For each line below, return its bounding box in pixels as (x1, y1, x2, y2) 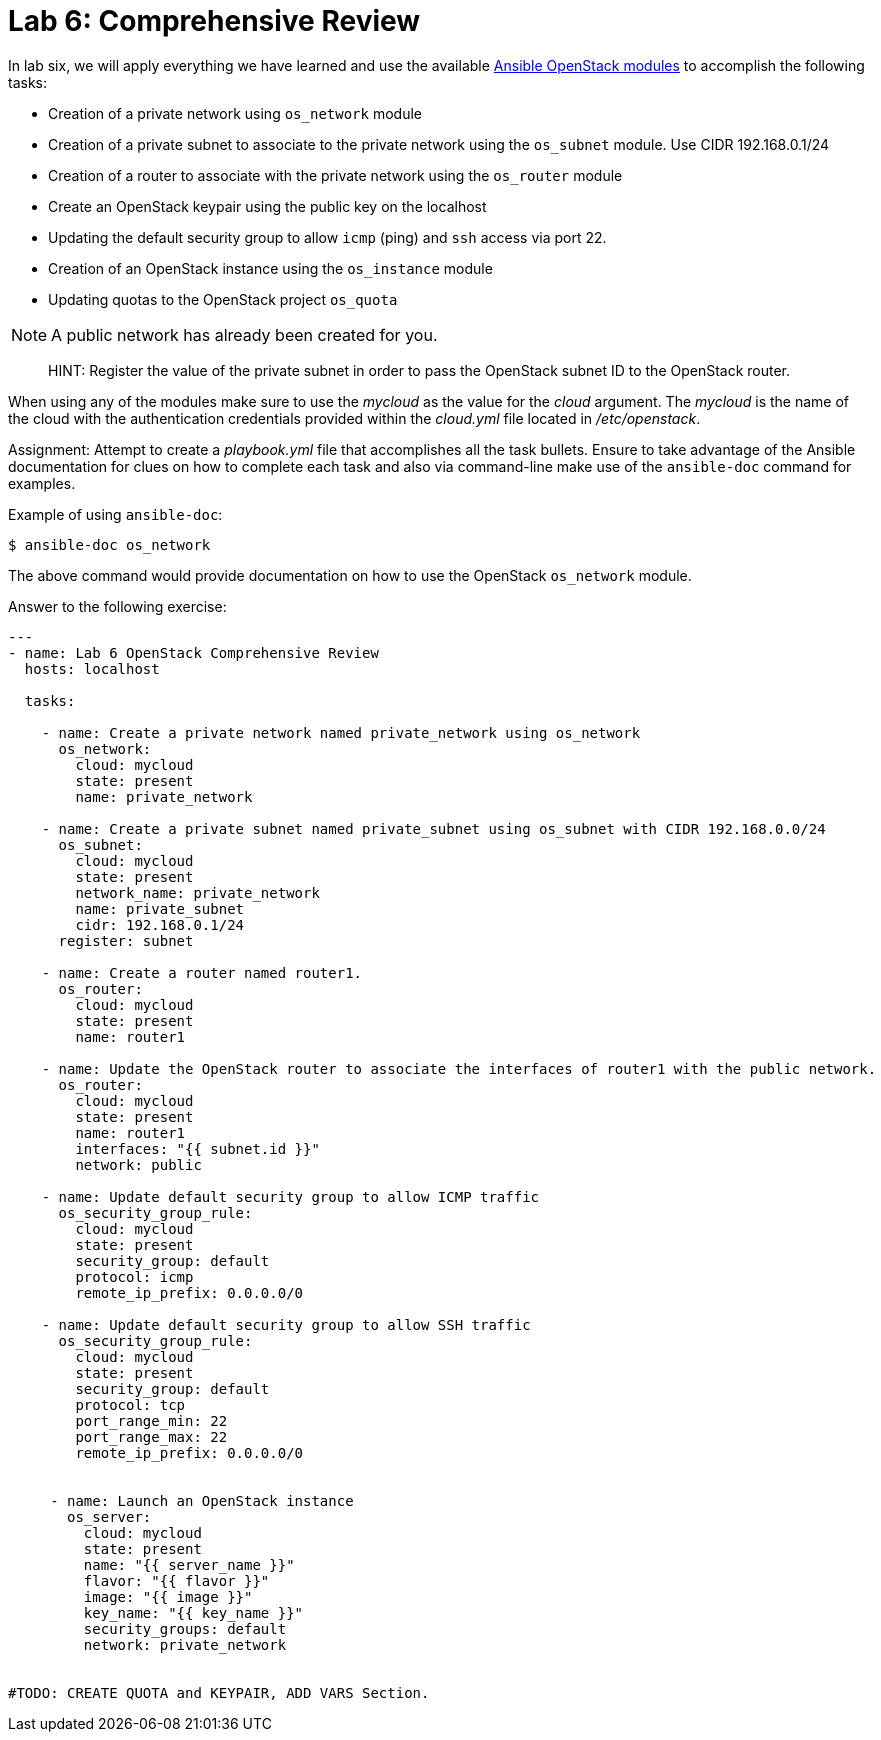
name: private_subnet (75, 900, 245, 917)
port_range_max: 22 (75, 1428, 228, 1445)
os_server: (67, 1508, 152, 1525)
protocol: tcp (75, 1396, 186, 1413)
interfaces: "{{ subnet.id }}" (75, 1140, 320, 1157)
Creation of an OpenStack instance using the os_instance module (48, 259, 493, 277)
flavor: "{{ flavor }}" (83, 1572, 270, 1589)
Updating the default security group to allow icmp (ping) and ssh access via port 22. (48, 228, 607, 246)
